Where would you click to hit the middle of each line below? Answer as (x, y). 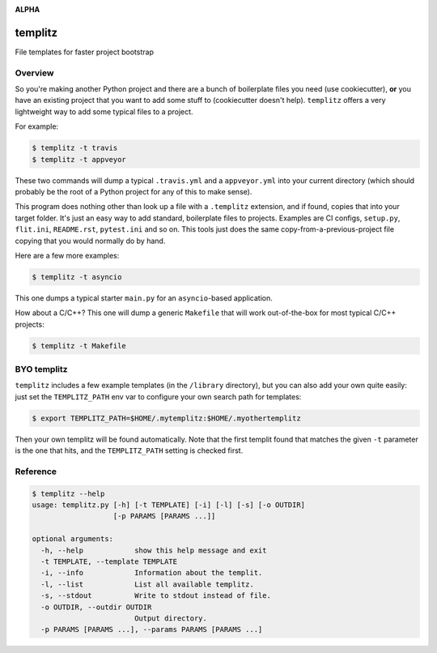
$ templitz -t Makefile (79, 346)
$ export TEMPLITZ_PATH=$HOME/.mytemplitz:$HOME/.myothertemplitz (166, 418)
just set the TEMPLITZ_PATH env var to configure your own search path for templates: (158, 396)
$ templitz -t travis (75, 148)
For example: (37, 126)
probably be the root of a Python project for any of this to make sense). (134, 191)
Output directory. (171, 618)
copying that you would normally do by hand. (90, 241)
